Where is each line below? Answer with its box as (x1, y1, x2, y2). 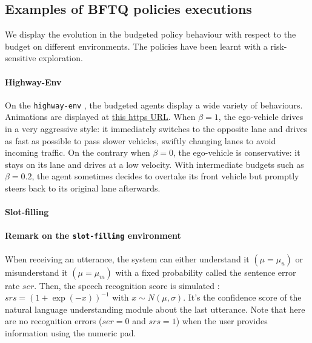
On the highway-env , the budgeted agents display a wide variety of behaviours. (5, 98, 303, 111)
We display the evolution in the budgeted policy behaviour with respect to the (5, 28, 296, 41)
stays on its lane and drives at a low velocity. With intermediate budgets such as (5, 158, 304, 170)
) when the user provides (176, 315, 268, 327)
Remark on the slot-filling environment (5, 229, 181, 242)
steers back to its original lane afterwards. (5, 182, 161, 194)
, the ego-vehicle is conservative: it (173, 146, 300, 159)
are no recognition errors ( (5, 315, 102, 327)
